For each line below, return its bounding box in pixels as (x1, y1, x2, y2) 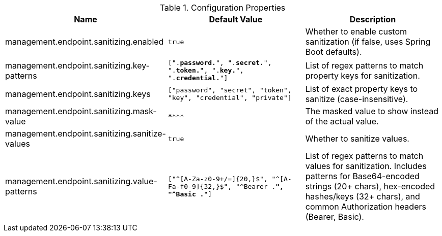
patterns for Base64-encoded (305, 171, 420, 181)
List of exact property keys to (305, 84, 418, 94)
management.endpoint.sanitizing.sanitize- (5, 128, 166, 139)
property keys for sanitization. (305, 70, 420, 81)
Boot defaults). (305, 47, 362, 57)
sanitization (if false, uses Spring (305, 37, 431, 47)
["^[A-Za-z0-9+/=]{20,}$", (168, 175, 268, 183)
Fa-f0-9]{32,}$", (168, 182, 232, 190)
